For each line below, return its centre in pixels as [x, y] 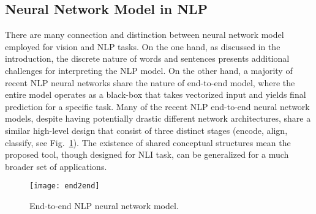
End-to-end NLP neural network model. [104, 205]
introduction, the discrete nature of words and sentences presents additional [147, 58]
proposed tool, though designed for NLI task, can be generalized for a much [147, 154]
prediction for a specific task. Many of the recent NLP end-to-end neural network [157, 106]
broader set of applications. [56, 166]
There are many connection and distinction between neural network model [145, 35]
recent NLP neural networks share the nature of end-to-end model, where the [150, 82]
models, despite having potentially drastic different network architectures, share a [158, 118]
